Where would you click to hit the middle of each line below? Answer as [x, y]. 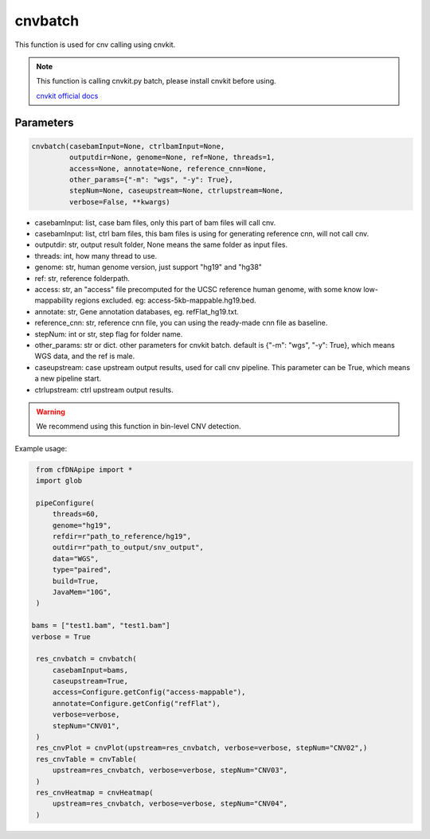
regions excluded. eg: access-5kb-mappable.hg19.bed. [165, 300]
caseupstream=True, [90, 681]
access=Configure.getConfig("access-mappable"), [149, 692]
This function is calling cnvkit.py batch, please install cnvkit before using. [156, 81]
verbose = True [61, 636]
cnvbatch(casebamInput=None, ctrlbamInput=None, [128, 146]
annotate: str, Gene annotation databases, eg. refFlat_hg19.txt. [137, 311]
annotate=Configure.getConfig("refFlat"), [136, 703]
